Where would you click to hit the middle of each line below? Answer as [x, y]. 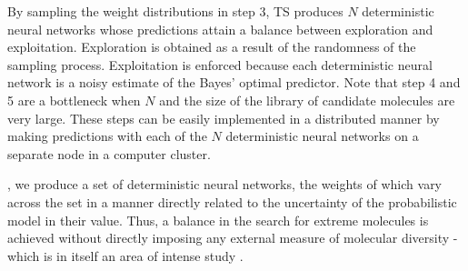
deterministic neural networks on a [322, 136]
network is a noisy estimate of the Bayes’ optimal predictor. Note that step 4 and [234, 82]
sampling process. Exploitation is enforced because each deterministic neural [220, 64]
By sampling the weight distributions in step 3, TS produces [175, 11]
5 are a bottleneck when [74, 100]
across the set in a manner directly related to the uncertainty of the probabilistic [232, 201]
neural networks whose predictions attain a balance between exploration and [220, 29]
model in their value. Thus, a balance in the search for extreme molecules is [218, 220]
